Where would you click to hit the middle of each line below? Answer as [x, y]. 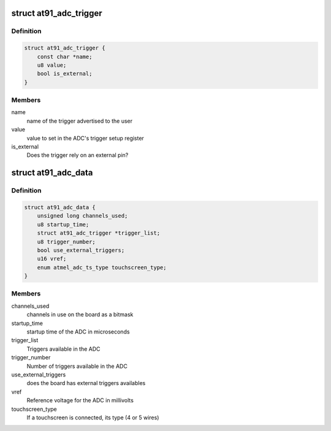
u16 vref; [52, 259]
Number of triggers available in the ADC [77, 366]
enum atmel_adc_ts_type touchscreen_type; [102, 267]
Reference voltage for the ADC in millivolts [80, 400]
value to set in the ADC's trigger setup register [85, 138]
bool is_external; [65, 74]
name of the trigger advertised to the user [80, 121]
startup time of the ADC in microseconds [78, 332]
